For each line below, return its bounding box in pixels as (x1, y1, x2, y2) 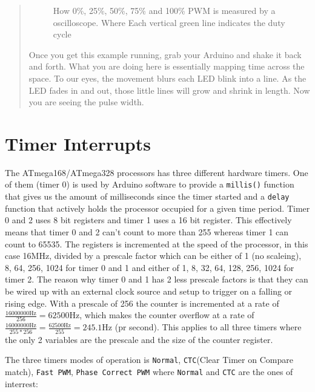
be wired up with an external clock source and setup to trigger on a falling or (5, 284, 293, 297)
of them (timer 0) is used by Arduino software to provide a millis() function (5, 178, 294, 191)
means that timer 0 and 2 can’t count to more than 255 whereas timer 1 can (5, 225, 289, 238)
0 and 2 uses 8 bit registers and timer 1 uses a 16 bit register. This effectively (5, 214, 292, 226)
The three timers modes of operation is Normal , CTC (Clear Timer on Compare (5, 353, 293, 366)
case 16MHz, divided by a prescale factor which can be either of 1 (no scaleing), (5, 249, 302, 262)
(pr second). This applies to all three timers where (114, 321, 302, 333)
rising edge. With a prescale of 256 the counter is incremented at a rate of (5, 296, 279, 309)
